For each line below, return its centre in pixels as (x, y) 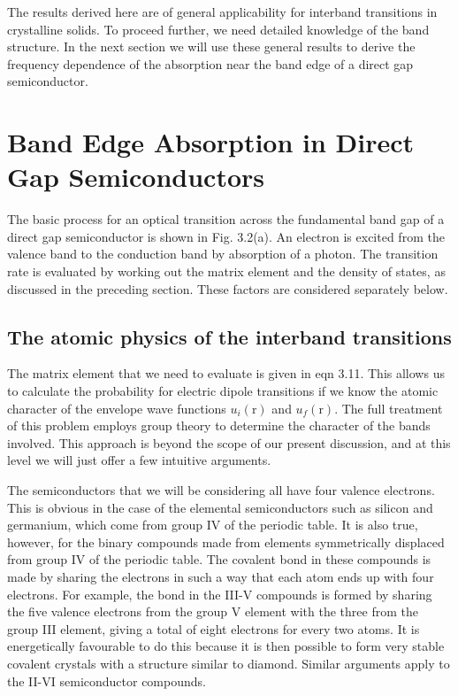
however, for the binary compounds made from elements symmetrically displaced (226, 541)
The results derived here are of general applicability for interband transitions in (222, 12)
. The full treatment (389, 408)
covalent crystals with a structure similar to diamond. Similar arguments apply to (229, 663)
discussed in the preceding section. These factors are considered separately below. (228, 288)
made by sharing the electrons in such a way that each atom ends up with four (221, 576)
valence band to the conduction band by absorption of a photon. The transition (223, 254)
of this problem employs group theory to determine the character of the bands (219, 425)
